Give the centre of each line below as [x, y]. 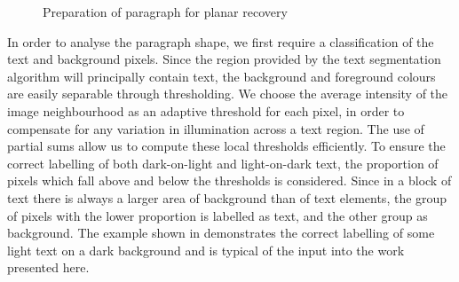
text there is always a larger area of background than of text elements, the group [227, 197]
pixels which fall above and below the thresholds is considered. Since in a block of [229, 180]
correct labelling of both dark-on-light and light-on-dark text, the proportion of [223, 163]
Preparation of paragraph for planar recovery [165, 12]
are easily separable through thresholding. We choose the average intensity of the [228, 94]
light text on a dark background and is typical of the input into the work [206, 250]
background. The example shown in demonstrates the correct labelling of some [221, 233]
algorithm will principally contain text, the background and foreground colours [222, 76]
